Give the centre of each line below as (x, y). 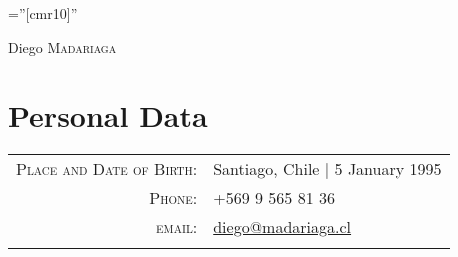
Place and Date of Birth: (107, 169)
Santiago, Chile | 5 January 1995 (327, 169)
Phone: (173, 198)
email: (177, 227)
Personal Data (108, 115)
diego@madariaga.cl (282, 227)
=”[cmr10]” (43, 13)
